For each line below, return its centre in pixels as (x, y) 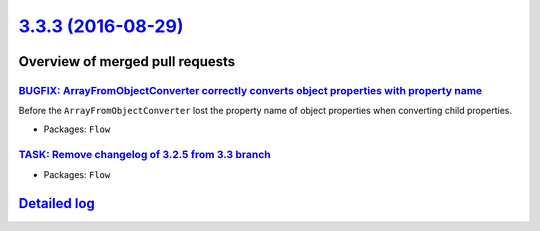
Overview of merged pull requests (127, 61)
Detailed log (56, 203)
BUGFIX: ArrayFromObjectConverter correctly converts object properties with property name (250, 90)
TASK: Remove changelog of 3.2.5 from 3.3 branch (144, 155)
